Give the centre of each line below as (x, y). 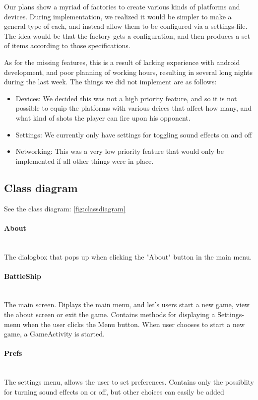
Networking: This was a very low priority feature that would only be (120, 151)
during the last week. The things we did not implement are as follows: (110, 82)
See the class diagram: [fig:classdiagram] (65, 208)
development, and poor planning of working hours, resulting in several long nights (129, 72)
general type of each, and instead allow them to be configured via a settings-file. (126, 26)
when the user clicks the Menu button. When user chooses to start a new (134, 324)
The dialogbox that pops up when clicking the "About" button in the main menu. (128, 256)
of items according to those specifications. (67, 45)
